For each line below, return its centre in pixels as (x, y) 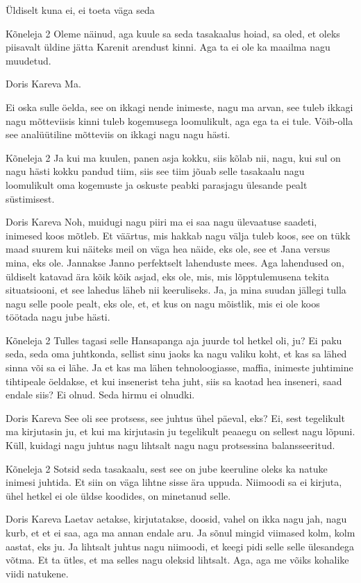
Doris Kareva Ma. (43, 84)
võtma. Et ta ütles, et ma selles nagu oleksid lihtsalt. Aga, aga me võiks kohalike (177, 560)
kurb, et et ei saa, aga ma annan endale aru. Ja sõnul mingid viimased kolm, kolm (180, 532)
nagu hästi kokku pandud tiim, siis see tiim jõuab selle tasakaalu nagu (155, 171)
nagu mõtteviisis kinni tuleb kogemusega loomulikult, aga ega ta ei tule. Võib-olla (179, 120)
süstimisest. (30, 198)
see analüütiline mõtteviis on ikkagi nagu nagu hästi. (118, 134)
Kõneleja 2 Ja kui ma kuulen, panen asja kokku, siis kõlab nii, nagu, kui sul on (173, 157)
